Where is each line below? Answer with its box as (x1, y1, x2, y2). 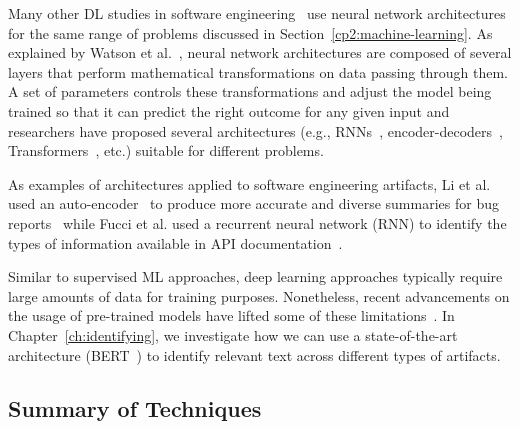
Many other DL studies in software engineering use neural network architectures (8, 3, 506, 23)
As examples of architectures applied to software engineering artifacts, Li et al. (8, 173, 491, 194)
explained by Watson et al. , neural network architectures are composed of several (8, 42, 512, 63)
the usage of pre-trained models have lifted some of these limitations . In (8, 305, 455, 326)
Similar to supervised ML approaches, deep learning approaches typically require (8, 266, 503, 287)
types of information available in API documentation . (8, 232, 343, 253)
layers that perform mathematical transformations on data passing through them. (8, 61, 508, 82)
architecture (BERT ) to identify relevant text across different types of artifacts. (8, 344, 501, 365)
